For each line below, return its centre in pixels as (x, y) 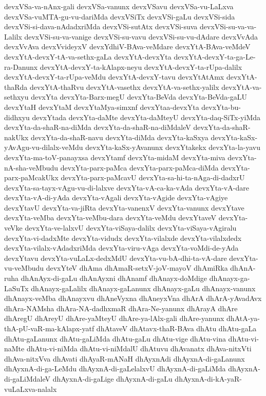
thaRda (16, 87)
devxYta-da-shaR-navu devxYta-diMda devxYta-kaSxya (120, 137)
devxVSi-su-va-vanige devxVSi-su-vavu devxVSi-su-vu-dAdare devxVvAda (141, 36)
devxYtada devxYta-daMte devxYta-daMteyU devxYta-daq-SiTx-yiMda (146, 117)
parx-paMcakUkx (31, 177)
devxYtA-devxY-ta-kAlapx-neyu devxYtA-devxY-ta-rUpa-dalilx (141, 67)
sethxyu (16, 97)
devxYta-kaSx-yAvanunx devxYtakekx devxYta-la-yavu (173, 147)
